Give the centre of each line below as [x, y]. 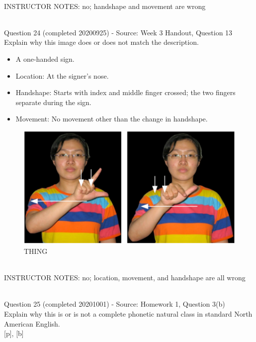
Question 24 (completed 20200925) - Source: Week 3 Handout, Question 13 [118, 32]
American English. [32, 323]
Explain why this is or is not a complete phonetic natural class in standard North [128, 314]
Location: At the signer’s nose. [62, 75]
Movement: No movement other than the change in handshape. [112, 119]
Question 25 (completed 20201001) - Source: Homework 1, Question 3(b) [115, 304]
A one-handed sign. [45, 58]
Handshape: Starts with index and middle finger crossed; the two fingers [126, 92]
